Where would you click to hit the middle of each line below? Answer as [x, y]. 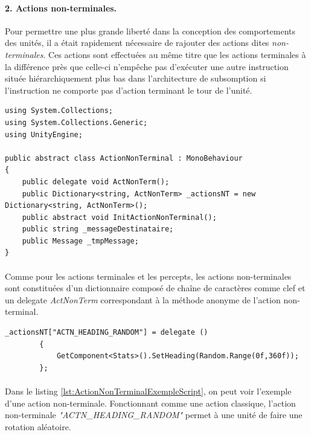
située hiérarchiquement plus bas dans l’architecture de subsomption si [136, 78]
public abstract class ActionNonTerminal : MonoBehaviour [124, 158]
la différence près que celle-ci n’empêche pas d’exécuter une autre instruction [147, 66]
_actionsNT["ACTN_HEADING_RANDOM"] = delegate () [107, 333]
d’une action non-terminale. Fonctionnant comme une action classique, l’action [150, 403]
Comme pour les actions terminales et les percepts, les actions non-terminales [148, 276]
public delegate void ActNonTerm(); [96, 182]
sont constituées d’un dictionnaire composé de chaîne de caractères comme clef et [155, 288]
